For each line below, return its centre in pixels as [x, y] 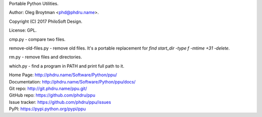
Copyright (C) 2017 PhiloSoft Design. [46, 21]
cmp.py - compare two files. [37, 39]
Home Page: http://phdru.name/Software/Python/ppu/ [63, 75]
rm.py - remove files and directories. [46, 57]
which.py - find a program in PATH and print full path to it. [67, 66]
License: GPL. [23, 30]
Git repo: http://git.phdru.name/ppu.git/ [48, 88]
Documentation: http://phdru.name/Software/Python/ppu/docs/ [72, 82]
